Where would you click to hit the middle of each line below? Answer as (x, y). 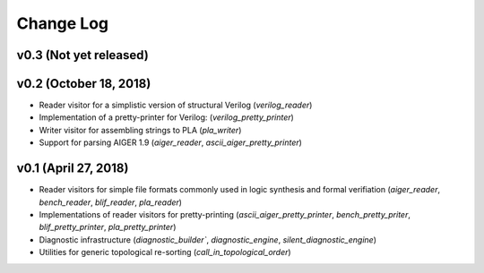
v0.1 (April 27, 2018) (73, 169)
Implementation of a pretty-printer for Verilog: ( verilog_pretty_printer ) (167, 117)
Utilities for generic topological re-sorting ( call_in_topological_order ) (165, 252)
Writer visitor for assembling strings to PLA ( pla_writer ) (140, 130)
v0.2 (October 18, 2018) (84, 84)
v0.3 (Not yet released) (83, 55)
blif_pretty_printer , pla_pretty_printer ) (108, 227)
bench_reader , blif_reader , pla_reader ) (111, 202)
